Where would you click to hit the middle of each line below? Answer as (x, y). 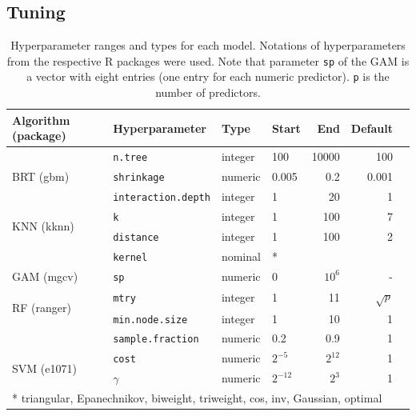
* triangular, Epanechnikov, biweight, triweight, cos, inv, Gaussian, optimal (197, 398)
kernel (130, 257)
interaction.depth (162, 197)
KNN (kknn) (43, 226)
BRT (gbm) (41, 176)
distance (136, 237)
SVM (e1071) (44, 368)
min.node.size (150, 320)
